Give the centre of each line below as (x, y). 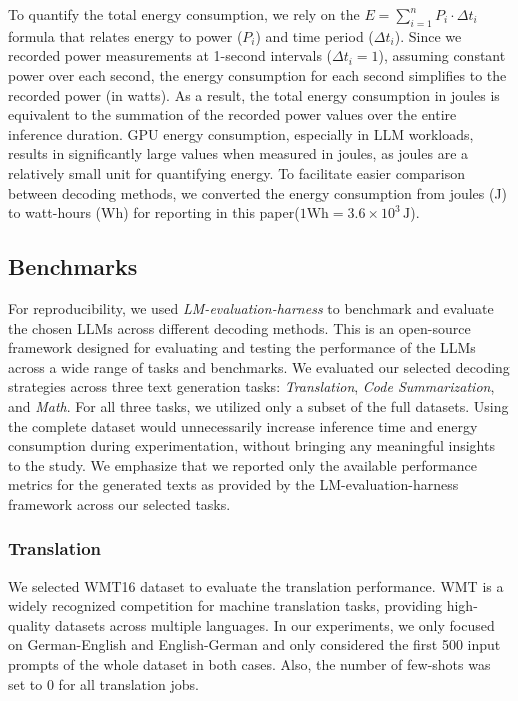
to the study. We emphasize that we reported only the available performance (242, 464)
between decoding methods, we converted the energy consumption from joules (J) (258, 192)
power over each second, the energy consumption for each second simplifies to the (257, 74)
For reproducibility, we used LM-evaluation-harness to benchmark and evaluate (251, 307)
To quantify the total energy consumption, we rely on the (184, 14)
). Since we (428, 35)
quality (29, 624)
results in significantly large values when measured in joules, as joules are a (238, 153)
